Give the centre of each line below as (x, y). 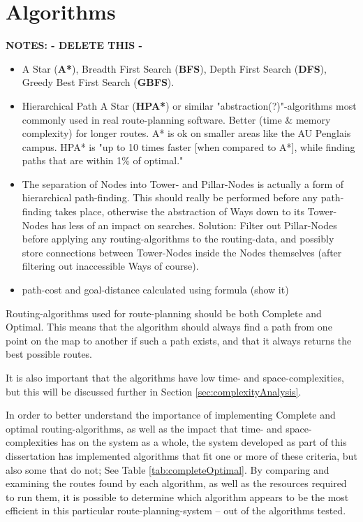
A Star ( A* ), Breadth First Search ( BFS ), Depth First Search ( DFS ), (174, 68)
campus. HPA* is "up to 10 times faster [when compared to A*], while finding (188, 146)
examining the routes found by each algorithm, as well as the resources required (176, 483)
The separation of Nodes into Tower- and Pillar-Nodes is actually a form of (183, 183)
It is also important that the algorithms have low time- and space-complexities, (175, 377)
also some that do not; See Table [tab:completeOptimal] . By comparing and (168, 469)
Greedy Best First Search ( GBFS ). (98, 82)
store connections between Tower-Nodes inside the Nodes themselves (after (182, 252)
